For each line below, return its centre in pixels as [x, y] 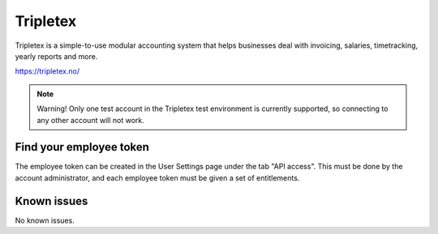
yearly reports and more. [56, 56]
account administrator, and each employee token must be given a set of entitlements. [157, 177]
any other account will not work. [91, 120]
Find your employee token [82, 147]
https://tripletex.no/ [47, 71]
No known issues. [45, 220]
